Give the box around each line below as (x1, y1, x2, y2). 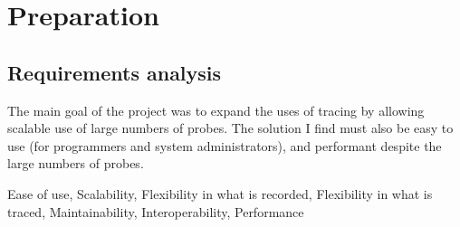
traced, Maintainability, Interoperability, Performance (7, 202, 304, 221)
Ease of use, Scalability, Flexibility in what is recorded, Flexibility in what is (7, 184, 433, 203)
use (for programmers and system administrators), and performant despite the (7, 136, 442, 155)
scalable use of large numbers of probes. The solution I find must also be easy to (7, 118, 454, 137)
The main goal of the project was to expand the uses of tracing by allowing (7, 100, 425, 119)
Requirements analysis (7, 58, 222, 86)
